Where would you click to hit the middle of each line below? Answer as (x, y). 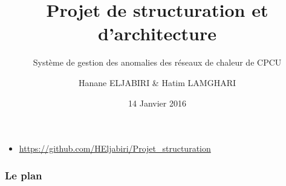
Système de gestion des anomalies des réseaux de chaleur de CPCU (157, 62)
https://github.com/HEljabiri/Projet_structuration (115, 148)
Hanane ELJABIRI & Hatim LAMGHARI (157, 82)
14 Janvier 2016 (157, 103)
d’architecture (157, 33)
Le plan (24, 175)
